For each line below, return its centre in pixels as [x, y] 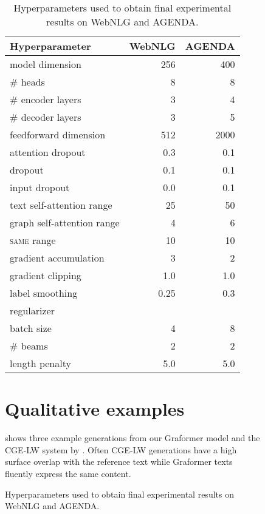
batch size [31, 328]
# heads [27, 82]
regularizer [32, 310]
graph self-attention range [65, 222]
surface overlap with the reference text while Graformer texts [119, 462]
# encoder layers [46, 99]
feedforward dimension [58, 134]
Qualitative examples [95, 409]
